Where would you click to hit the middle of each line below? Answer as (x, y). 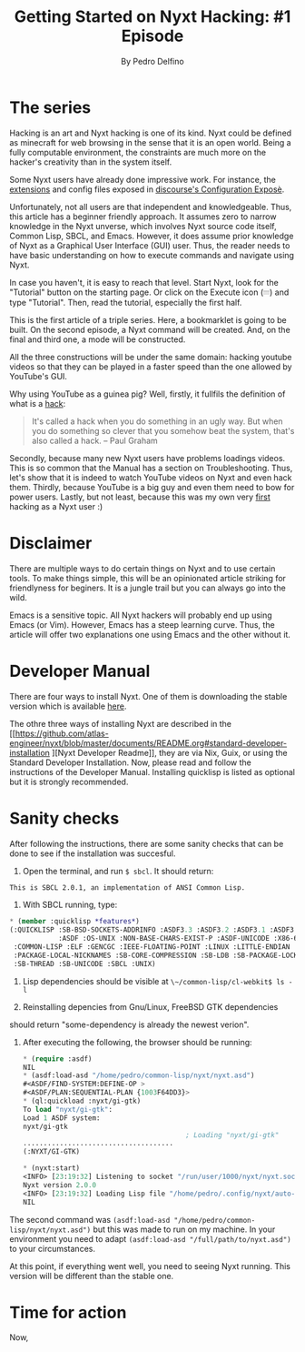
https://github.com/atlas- (62, 733)
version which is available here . (68, 706)
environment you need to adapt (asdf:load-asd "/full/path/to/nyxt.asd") (151, 1238)
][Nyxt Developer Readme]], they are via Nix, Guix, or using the (169, 752)
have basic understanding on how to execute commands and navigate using (152, 255)
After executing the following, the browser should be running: (137, 1042)
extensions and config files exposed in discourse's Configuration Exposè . (147, 189)
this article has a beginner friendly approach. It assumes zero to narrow (143, 217)
